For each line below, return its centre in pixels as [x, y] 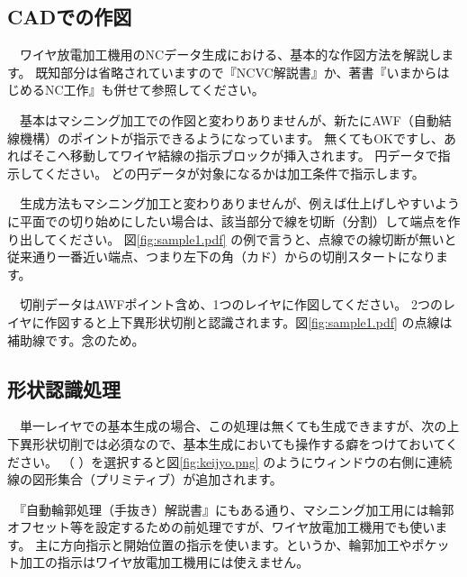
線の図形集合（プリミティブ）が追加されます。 [145, 479]
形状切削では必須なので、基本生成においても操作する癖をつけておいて [239, 443]
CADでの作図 [70, 17]
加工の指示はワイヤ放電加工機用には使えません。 [164, 562]
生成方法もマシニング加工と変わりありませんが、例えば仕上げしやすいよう [239, 203]
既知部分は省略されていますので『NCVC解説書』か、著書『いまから [236, 72]
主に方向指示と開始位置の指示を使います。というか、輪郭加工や [224, 544]
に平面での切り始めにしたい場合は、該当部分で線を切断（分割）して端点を [228, 220]
